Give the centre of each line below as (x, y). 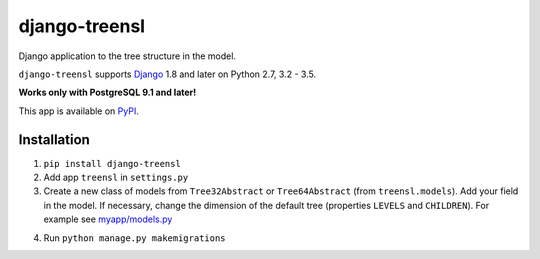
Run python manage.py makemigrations (134, 237)
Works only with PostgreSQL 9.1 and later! (107, 92)
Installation (54, 139)
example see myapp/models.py (108, 219)
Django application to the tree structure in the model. (127, 56)
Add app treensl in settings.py (116, 177)
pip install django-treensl (112, 163)
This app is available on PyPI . (78, 111)
